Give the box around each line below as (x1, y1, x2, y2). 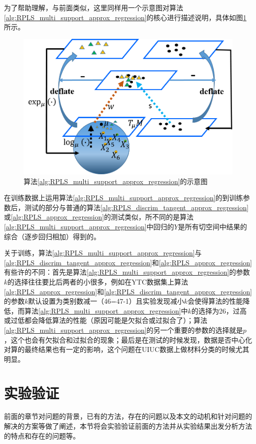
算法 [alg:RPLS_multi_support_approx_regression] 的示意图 (24, 176, 208, 186)
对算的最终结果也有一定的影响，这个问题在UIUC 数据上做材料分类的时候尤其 (4, 344, 250, 354)
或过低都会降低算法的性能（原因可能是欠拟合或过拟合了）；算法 (4, 315, 207, 325)
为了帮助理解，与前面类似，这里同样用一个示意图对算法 (4, 2, 183, 12)
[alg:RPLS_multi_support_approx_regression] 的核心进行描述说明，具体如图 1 (4, 12, 247, 22)
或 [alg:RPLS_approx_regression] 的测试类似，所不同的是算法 (4, 212, 194, 222)
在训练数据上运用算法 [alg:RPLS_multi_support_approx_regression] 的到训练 (4, 192, 243, 203)
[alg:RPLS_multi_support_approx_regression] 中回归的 (4, 222, 174, 231)
